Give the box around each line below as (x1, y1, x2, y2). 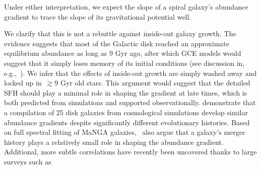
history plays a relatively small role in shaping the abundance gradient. (4, 136, 224, 147)
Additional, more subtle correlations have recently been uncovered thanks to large (4, 146, 257, 157)
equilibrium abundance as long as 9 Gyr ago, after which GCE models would (4, 48, 241, 58)
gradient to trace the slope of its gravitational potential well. (4, 11, 191, 22)
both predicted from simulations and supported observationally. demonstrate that (4, 97, 256, 108)
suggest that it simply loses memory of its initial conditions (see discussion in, (4, 57, 245, 68)
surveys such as (4, 156, 51, 166)
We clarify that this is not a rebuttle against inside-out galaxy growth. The (4, 28, 236, 39)
